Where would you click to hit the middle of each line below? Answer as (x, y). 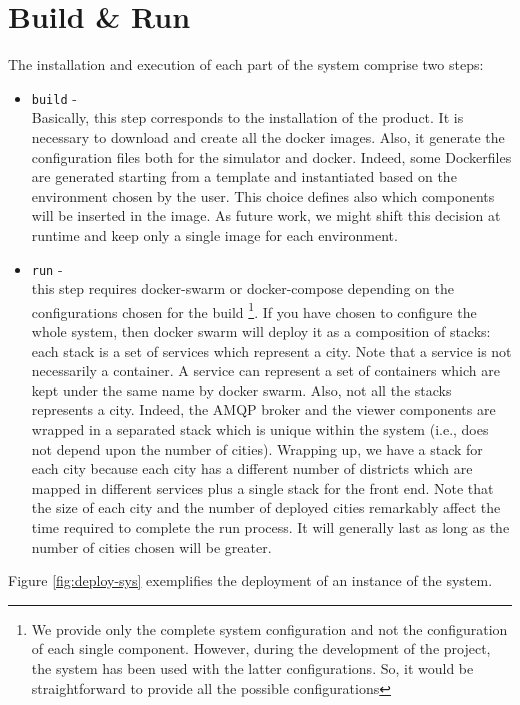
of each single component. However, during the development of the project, (261, 648)
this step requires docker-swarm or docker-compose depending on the (242, 288)
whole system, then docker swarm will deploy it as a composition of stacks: (261, 331)
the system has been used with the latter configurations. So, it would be (252, 667)
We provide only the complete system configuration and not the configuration (269, 628)
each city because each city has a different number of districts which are (252, 468)
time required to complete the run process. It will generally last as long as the (270, 526)
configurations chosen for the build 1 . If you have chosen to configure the (254, 310)
